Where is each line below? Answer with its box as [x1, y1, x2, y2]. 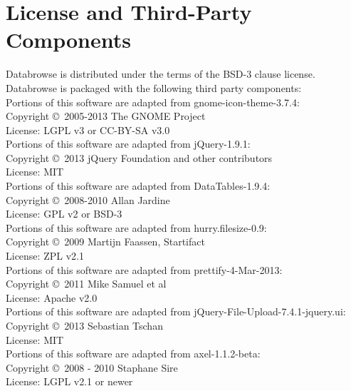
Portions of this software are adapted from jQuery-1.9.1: [6, 136, 251, 151]
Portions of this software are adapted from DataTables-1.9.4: [6, 178, 271, 193]
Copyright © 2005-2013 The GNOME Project [6, 108, 206, 123]
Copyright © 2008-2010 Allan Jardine [6, 192, 170, 207]
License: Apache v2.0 [6, 290, 98, 305]
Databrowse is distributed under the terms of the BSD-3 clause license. [6, 66, 315, 81]
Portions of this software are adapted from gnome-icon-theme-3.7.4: [6, 94, 300, 109]
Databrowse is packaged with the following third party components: [6, 80, 302, 95]
